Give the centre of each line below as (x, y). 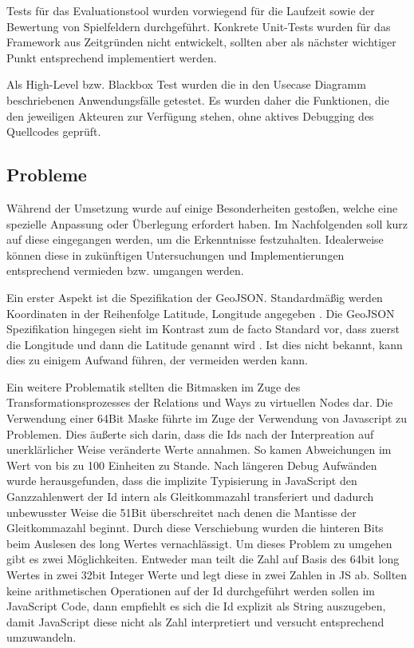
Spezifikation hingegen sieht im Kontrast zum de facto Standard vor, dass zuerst (203, 329)
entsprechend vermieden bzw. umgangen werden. (125, 270)
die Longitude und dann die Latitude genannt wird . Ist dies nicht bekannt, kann (205, 344)
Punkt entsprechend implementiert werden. (112, 57)
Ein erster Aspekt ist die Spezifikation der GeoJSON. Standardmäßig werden (195, 297)
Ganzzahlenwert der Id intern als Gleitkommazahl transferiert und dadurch (190, 497)
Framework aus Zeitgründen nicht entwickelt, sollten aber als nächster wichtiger (201, 42)
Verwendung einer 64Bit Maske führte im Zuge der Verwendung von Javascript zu (207, 418)
